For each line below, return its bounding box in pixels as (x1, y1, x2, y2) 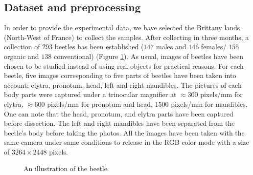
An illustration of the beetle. (23, 163, 109, 173)
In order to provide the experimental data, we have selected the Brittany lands (4, 22, 240, 33)
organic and (4, 51, 39, 61)
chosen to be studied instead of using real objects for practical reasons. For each (4, 60, 244, 71)
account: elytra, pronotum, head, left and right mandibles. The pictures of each (4, 79, 242, 90)
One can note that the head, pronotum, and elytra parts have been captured (4, 108, 233, 118)
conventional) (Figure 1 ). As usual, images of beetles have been (53, 51, 244, 61)
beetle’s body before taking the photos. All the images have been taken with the (4, 127, 245, 137)
